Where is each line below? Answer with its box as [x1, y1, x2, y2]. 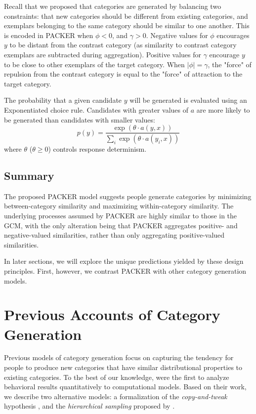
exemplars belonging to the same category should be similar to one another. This [4, 20, 250, 31]
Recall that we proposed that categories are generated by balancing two [4, 1, 221, 11]
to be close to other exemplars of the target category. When [4, 59, 185, 69]
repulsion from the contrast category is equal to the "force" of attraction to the [4, 69, 243, 79]
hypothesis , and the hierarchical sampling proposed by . [4, 401, 175, 411]
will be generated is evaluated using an [129, 95, 247, 105]
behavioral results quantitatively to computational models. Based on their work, [4, 381, 247, 392]
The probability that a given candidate [4, 95, 122, 105]
